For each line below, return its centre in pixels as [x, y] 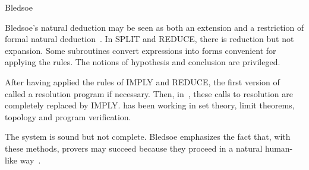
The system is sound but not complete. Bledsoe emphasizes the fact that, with [148, 137]
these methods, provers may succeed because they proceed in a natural [134, 148]
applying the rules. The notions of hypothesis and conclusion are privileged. [143, 62]
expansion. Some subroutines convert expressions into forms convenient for [141, 50]
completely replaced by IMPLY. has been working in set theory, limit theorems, [150, 105]
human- [279, 148]
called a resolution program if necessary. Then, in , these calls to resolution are [149, 93]
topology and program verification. [68, 116]
